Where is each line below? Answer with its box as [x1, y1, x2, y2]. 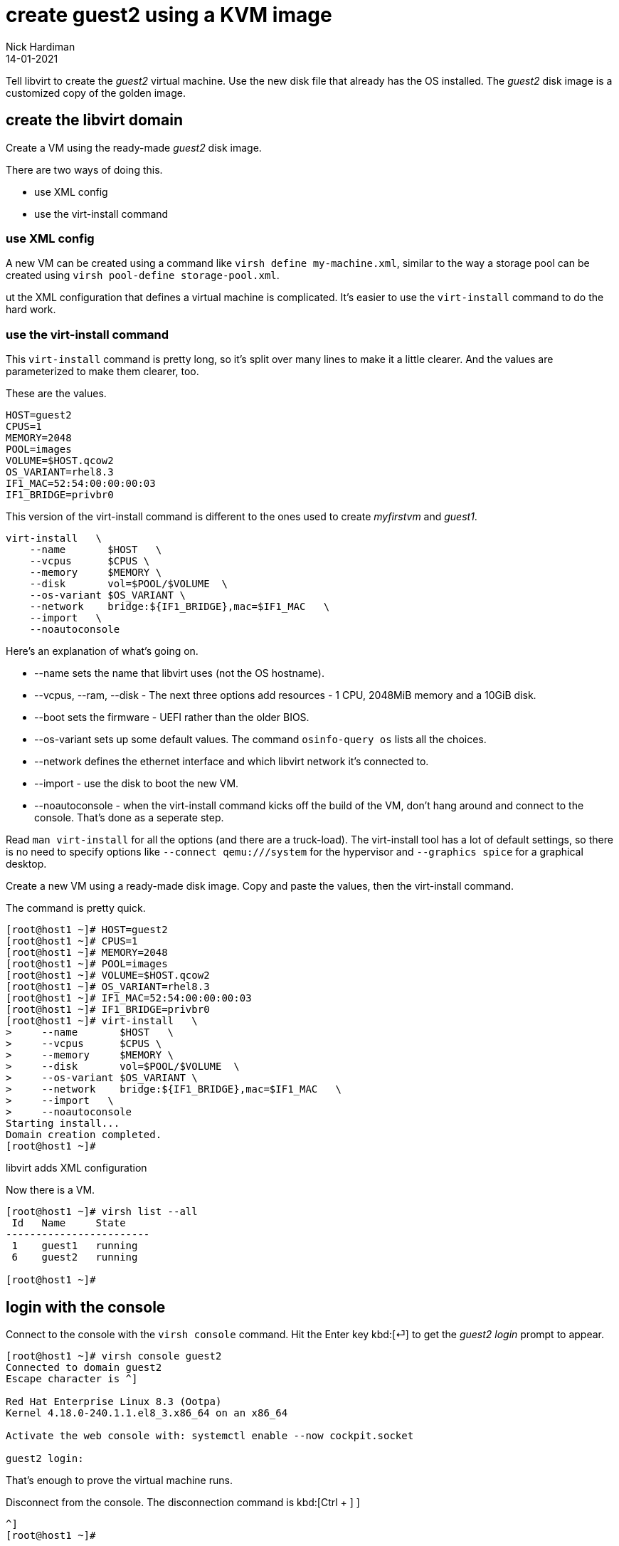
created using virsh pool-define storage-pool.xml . [6, 269, 280, 282]
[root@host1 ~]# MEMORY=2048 [6, 947, 168, 959]
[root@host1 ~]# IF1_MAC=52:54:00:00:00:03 [6, 992, 252, 1004]
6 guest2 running [11, 1251, 138, 1263]
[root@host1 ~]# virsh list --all [6, 1206, 198, 1218]
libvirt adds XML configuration [6, 1162, 147, 1174]
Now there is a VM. [6, 1184, 95, 1197]
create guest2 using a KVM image [6, 3, 332, 27]
